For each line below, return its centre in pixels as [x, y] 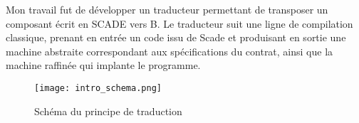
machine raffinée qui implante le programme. [103, 65]
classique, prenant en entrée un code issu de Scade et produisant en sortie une [176, 37]
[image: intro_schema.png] [98, 88]
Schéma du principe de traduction [108, 111]
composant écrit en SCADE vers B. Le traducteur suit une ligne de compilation [179, 23]
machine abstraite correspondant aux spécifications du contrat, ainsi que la [170, 51]
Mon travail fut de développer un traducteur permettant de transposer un [167, 9]
